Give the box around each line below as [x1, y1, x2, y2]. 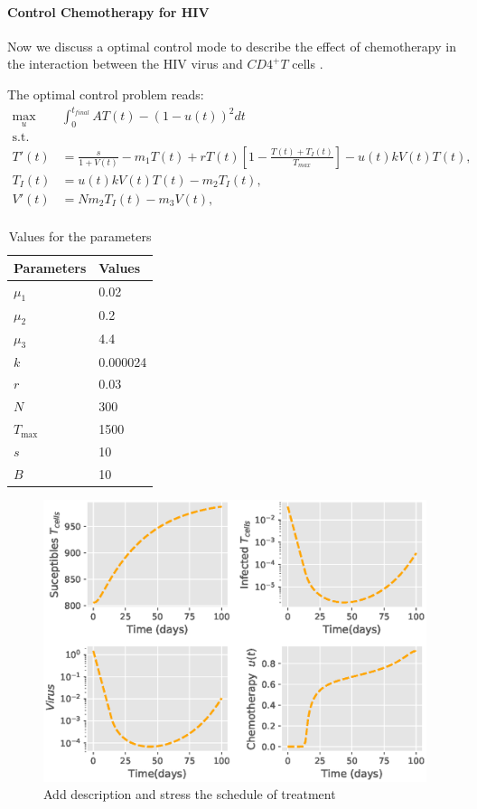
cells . [292, 54, 323, 73]
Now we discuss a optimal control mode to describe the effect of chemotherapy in [7, 36, 456, 55]
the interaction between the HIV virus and [7, 54, 243, 73]
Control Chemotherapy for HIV [7, 2, 210, 21]
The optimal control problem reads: [7, 84, 204, 103]
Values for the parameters [8, 227, 152, 246]
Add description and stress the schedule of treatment [43, 785, 336, 804]
